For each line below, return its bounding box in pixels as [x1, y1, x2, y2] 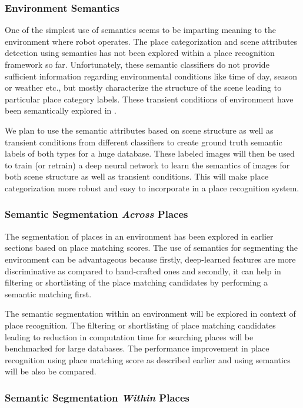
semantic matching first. [5, 287, 92, 300]
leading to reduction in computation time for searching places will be [5, 330, 254, 343]
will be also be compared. [5, 365, 96, 377]
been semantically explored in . [5, 104, 116, 117]
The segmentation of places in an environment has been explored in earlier [5, 230, 274, 242]
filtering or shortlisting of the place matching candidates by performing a [5, 276, 268, 288]
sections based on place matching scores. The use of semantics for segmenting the [5, 241, 298, 254]
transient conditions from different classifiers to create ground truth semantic [5, 135, 282, 148]
